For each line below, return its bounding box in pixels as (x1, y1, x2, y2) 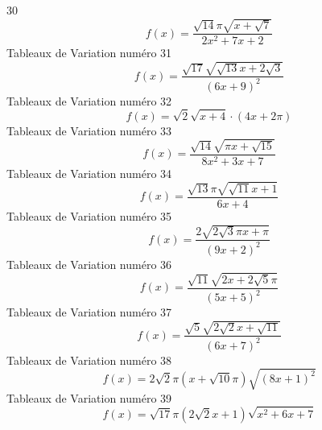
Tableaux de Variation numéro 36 (6, 255, 172, 272)
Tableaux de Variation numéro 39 (6, 389, 172, 406)
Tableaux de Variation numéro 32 (6, 92, 172, 109)
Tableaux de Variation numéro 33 (6, 122, 172, 139)
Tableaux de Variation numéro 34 (6, 164, 172, 181)
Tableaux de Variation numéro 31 (6, 44, 172, 61)
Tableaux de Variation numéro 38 (6, 351, 172, 368)
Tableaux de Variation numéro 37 (6, 304, 172, 320)
